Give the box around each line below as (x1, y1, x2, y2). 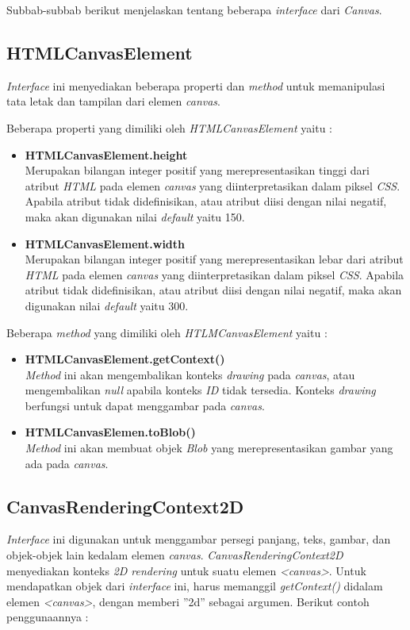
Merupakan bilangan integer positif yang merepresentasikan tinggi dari (25, 162, 370, 179)
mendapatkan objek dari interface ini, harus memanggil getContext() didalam (6, 578, 383, 594)
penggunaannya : (6, 609, 89, 625)
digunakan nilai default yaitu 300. (25, 297, 189, 313)
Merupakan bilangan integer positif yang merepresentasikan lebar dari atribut (25, 251, 404, 267)
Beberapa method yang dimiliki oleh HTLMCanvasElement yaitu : (6, 324, 328, 340)
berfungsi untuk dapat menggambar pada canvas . (25, 397, 265, 413)
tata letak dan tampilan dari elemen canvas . (6, 93, 220, 109)
